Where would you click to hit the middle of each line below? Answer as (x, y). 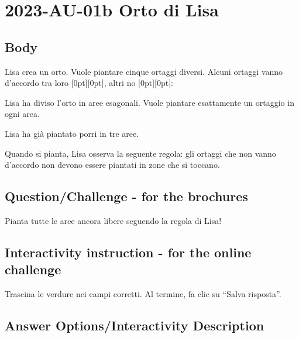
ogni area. (22, 114)
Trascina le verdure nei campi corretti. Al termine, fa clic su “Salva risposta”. (143, 294)
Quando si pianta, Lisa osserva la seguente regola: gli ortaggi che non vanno (140, 153)
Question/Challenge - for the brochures (126, 196)
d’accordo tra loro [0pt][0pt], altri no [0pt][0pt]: (89, 83)
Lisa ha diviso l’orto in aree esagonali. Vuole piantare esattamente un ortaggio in (149, 102)
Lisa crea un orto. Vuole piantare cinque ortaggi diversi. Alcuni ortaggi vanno (144, 71)
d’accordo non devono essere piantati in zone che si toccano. (112, 165)
